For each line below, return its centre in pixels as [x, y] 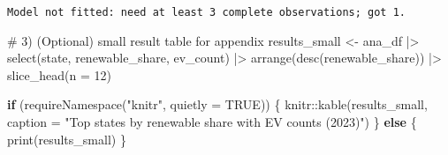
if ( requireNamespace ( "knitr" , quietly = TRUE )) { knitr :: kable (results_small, [217, 104]
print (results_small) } [67, 139]
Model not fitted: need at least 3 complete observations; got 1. [207, 12]
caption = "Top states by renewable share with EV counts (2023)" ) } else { [212, 122]
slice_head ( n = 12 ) [59, 74]
